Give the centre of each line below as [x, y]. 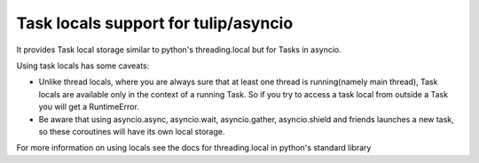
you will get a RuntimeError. [89, 107]
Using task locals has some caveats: [83, 66]
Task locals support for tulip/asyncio [155, 23]
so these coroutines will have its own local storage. [132, 131]
